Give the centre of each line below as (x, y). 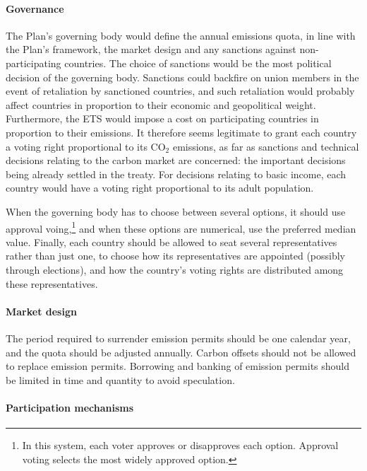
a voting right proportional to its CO (86, 146)
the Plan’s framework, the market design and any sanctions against (151, 49)
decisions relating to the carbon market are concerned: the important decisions (176, 160)
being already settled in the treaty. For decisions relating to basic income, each (176, 174)
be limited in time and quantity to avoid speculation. (120, 379)
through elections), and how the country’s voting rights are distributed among (175, 269)
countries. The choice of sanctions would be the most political (198, 63)
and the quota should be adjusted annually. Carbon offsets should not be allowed (181, 352)
